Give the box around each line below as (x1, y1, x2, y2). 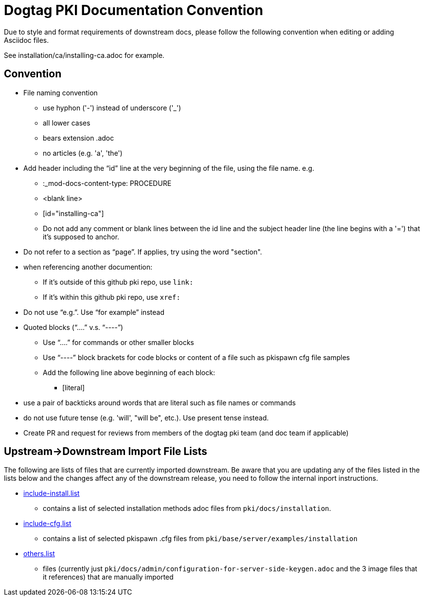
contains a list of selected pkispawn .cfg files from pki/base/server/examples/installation (43, 534, 358, 543)
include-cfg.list (23, 519, 71, 528)
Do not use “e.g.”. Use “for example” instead (23, 308, 164, 316)
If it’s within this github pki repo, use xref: (43, 292, 180, 301)
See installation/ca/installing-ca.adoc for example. (4, 51, 165, 59)
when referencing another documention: (23, 262, 153, 271)
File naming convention (23, 88, 98, 97)
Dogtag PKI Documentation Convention (4, 2, 264, 18)
